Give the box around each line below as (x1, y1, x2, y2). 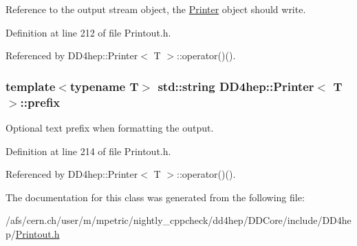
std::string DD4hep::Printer (158, 77, 314, 94)
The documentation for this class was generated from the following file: (6, 189, 305, 204)
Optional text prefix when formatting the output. (6, 120, 214, 134)
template (6, 77, 56, 94)
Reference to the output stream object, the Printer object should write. (6, 2, 306, 16)
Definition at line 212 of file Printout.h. (6, 25, 171, 39)
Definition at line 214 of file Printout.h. (6, 143, 171, 158)
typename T (69, 77, 139, 94)
